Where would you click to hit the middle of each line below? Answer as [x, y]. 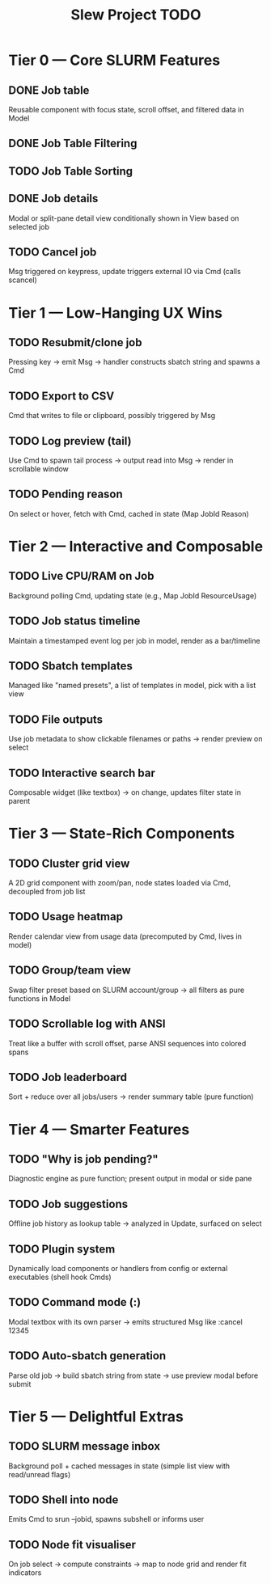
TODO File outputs [56, 719]
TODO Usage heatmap [66, 917]
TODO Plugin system [62, 1249]
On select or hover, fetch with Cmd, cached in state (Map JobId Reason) [129, 513]
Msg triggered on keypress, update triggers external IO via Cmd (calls [125, 272]
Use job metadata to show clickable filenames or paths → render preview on [135, 739]
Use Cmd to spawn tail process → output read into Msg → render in [121, 460]
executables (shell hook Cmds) [60, 1277]
